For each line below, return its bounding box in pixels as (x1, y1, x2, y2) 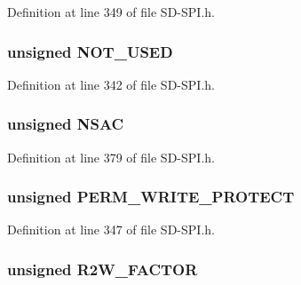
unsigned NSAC (7, 113, 124, 135)
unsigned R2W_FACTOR (7, 257, 198, 280)
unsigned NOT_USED (7, 40, 173, 62)
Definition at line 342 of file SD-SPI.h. (7, 75, 215, 93)
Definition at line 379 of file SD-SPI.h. (7, 147, 215, 166)
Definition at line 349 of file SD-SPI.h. (7, 3, 215, 20)
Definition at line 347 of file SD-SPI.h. (7, 220, 215, 239)
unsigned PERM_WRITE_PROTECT (7, 186, 295, 208)
